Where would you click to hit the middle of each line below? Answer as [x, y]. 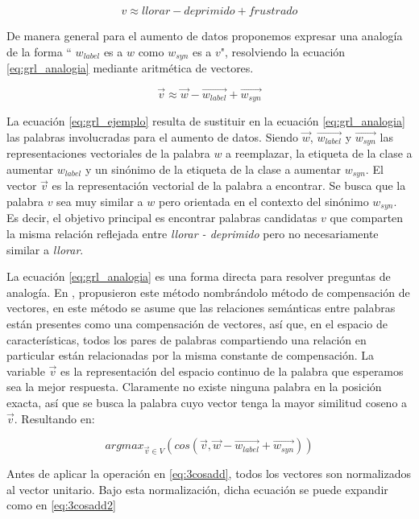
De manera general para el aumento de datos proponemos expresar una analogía [205, 35]
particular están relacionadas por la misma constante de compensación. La [191, 355]
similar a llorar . [45, 249]
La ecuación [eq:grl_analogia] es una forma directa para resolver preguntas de [199, 276]
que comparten [367, 218]
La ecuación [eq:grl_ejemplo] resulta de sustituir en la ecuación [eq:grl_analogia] [206, 121]
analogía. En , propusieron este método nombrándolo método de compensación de [208, 292]
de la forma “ [39, 51]
